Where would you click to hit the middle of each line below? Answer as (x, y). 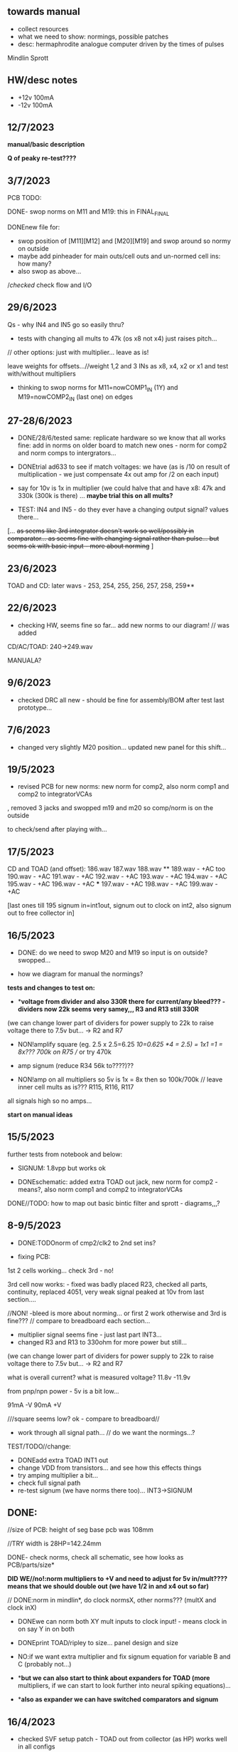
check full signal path (49, 1483)
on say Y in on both (46, 1629)
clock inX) (22, 1608)
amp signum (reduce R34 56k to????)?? (75, 1065)
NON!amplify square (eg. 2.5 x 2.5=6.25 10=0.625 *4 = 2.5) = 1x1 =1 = (120, 1044)
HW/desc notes (43, 80)
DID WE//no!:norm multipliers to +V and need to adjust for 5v (99, 1579)
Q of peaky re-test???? (42, 158)
